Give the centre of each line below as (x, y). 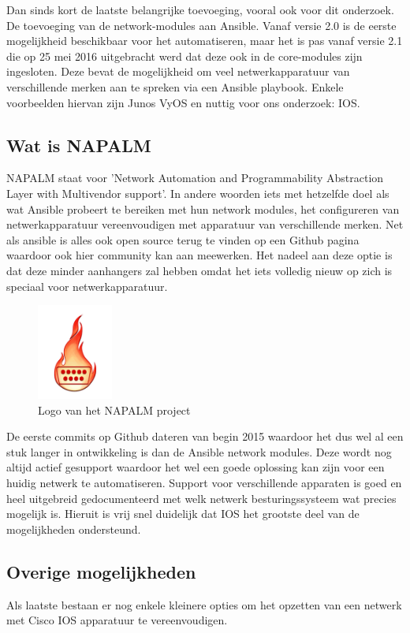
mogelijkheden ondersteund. (74, 529)
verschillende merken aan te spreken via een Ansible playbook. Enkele (175, 86)
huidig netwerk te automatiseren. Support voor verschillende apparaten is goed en (204, 483)
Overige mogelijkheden (101, 571)
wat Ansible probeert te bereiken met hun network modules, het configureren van (203, 209)
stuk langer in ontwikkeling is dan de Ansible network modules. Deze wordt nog (199, 451)
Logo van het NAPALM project (114, 410)
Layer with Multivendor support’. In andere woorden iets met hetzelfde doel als (198, 193)
